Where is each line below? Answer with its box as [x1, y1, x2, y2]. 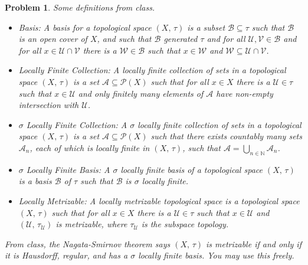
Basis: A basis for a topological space [18, 21, 152, 33]
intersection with [18, 99, 79, 111]
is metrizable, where [55, 218, 127, 230]
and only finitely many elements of [78, 87, 204, 99]
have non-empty [216, 87, 273, 99]
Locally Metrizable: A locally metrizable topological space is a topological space [18, 194, 300, 207]
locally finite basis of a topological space [120, 163, 263, 175]
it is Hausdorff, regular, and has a [5, 249, 128, 261]
